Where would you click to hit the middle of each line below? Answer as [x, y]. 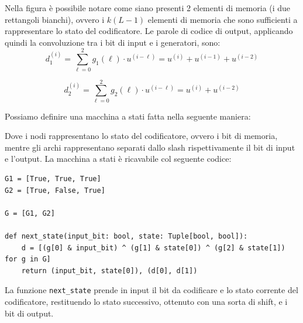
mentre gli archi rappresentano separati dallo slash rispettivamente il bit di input [150, 147]
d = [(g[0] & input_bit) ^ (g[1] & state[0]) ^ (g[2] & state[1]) [153, 248]
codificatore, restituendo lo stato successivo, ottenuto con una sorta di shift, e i [146, 301]
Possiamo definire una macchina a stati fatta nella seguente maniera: [128, 116]
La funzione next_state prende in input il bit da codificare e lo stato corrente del [151, 290]
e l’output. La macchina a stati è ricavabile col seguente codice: [118, 159]
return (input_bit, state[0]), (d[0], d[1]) [109, 271]
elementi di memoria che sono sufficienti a [223, 19]
